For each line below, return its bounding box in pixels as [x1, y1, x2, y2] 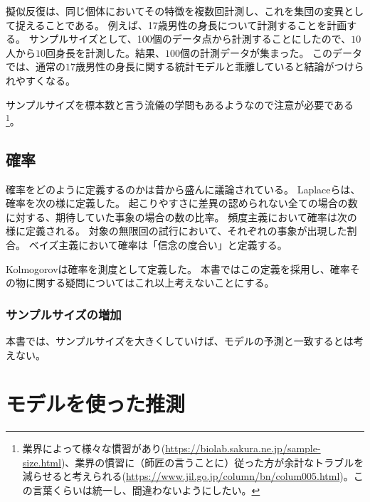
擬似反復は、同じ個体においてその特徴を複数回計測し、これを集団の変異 [6, 4, 344, 18]
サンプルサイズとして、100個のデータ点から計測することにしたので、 [28, 31, 351, 46]
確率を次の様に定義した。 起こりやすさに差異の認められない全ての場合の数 [6, 196, 358, 210]
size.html [22, 454, 61, 469]
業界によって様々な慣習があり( [22, 441, 166, 456]
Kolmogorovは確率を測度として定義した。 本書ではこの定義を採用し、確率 [6, 261, 350, 276]
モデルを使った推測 [6, 389, 186, 418]
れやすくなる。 [6, 73, 75, 87]
